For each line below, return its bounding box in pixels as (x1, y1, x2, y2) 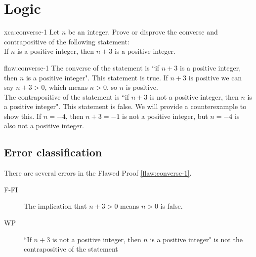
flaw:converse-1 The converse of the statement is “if (4, 62, 160, 73)
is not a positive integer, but (122, 110, 208, 121)
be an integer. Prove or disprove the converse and (68, 27, 218, 37)
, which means (44, 82, 88, 92)
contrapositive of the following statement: (4, 36, 129, 46)
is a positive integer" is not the (150, 234, 243, 244)
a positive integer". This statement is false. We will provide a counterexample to (4, 101, 247, 111)
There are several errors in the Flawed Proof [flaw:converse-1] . (4, 168, 192, 178)
